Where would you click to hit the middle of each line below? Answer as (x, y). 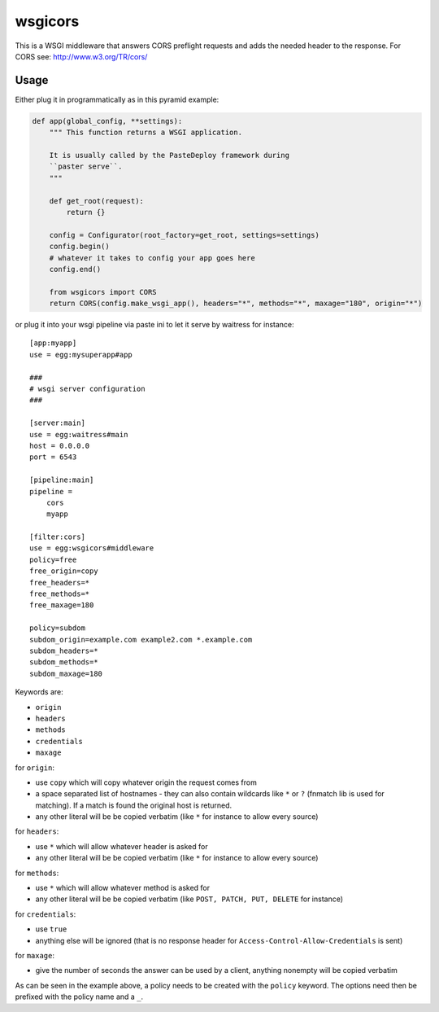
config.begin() (79, 247)
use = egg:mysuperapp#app (81, 355)
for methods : (37, 873)
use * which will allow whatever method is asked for (123, 888)
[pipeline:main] (62, 480)
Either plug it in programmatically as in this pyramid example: (117, 99)
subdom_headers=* (64, 651)
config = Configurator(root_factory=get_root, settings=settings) (185, 235)
